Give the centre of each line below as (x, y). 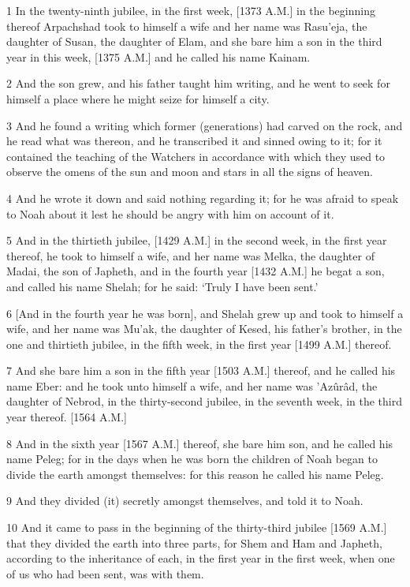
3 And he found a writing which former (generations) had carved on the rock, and (205, 125)
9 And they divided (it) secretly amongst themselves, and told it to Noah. (185, 501)
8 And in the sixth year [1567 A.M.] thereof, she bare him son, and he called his (200, 443)
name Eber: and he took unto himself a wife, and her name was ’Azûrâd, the (192, 385)
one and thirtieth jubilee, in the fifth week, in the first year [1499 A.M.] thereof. (199, 344)
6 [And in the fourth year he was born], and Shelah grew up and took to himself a (205, 313)
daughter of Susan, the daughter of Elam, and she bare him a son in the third (194, 41)
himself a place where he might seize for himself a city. (138, 98)
